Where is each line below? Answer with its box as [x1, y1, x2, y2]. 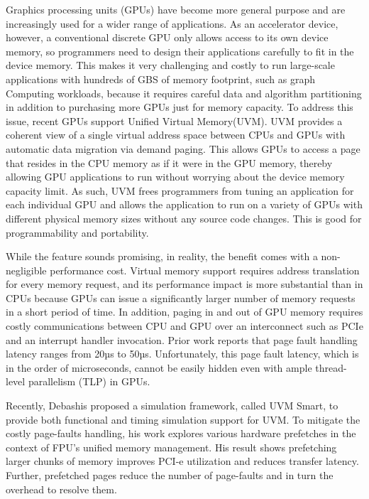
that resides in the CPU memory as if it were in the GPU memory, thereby [6, 155, 333, 170]
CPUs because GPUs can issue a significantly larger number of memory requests [6, 290, 356, 305]
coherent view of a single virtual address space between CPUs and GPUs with [6, 127, 346, 142]
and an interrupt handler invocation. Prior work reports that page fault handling [6, 332, 358, 347]
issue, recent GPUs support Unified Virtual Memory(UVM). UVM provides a [6, 113, 343, 128]
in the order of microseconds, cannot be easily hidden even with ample [6, 360, 312, 375]
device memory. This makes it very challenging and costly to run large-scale [6, 58, 335, 73]
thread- [315, 360, 347, 375]
